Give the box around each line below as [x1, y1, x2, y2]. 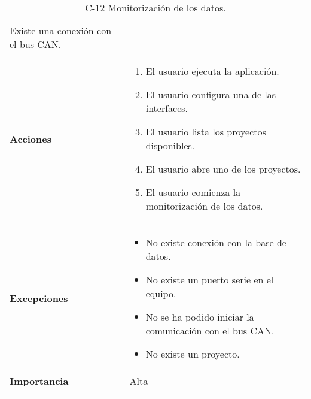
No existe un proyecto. [145, 347, 240, 361]
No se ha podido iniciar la [145, 310, 254, 324]
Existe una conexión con [10, 23, 112, 37]
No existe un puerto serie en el [145, 273, 274, 286]
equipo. [145, 286, 176, 300]
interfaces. [145, 101, 188, 115]
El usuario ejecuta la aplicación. [145, 64, 279, 78]
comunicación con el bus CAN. [145, 324, 275, 337]
